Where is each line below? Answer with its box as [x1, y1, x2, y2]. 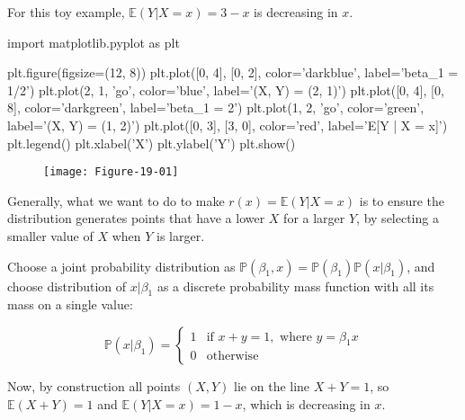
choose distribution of [7, 276, 127, 295]
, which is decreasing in [242, 394, 371, 413]
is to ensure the [359, 191, 445, 210]
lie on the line [234, 376, 310, 395]
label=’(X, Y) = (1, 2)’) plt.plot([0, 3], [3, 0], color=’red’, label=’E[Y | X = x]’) [7, 115, 448, 134]
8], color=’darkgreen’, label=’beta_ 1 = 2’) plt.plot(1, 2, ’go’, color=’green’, [7, 98, 425, 117]
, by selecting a [356, 209, 439, 228]
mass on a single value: [7, 295, 133, 314]
